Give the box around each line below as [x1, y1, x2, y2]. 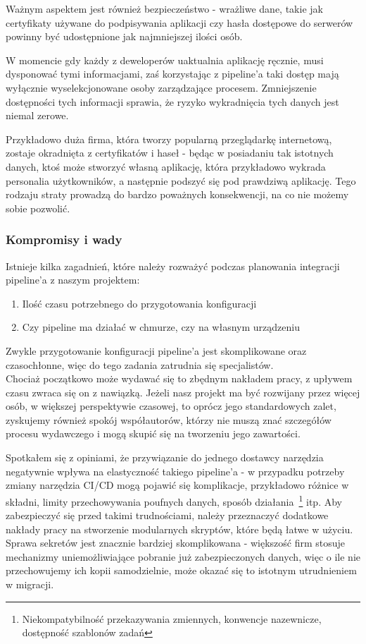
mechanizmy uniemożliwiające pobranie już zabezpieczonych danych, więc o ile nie [6, 549, 360, 564]
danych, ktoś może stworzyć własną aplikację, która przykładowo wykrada [6, 159, 326, 174]
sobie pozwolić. [6, 200, 70, 215]
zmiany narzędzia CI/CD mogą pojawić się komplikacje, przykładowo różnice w [6, 478, 349, 492]
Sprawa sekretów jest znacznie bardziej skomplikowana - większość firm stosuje [6, 535, 346, 550]
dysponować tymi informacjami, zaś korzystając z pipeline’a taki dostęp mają [6, 66, 339, 81]
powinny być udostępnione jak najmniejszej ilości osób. [6, 29, 243, 44]
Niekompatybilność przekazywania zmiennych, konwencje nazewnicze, [22, 611, 322, 626]
